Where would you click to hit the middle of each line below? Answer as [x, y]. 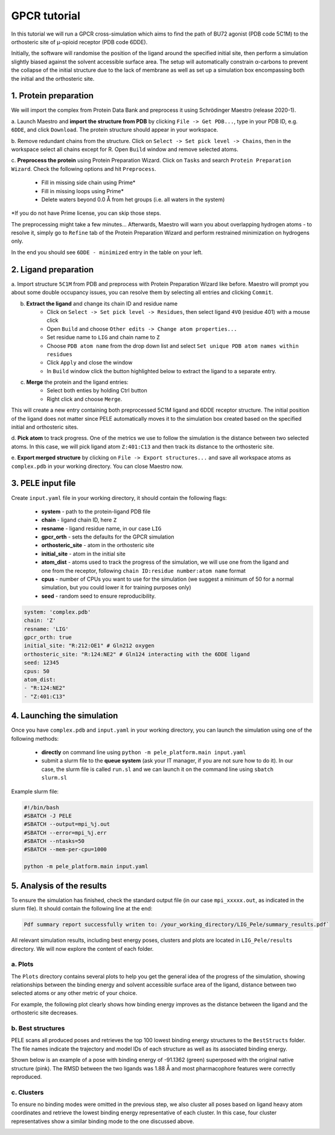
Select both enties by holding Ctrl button [97, 391]
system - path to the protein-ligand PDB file [96, 511]
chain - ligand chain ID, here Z [79, 520]
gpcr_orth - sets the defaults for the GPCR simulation [108, 537]
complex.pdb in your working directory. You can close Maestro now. [97, 466]
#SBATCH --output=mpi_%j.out [67, 824]
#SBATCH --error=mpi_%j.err [65, 833]
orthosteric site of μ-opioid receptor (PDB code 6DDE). [79, 42]
